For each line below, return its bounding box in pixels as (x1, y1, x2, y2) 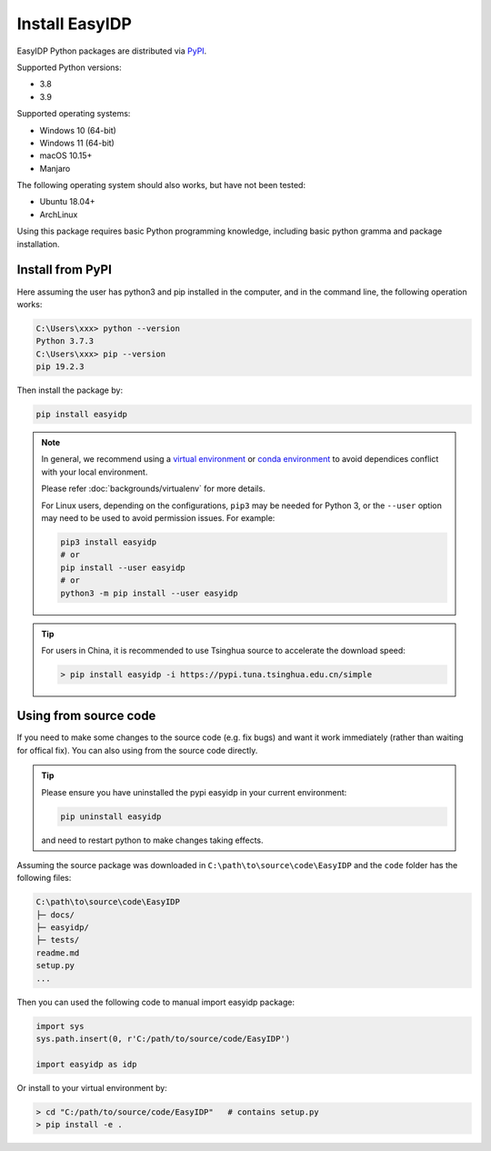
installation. (16, 238, 60, 249)
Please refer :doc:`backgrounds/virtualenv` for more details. (41, 483, 266, 495)
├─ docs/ (35, 909, 75, 920)
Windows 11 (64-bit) (39, 137, 115, 148)
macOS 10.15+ (39, 150, 93, 161)
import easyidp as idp (35, 1059, 137, 1069)
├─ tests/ (35, 935, 80, 946)
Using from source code (16, 708, 156, 724)
